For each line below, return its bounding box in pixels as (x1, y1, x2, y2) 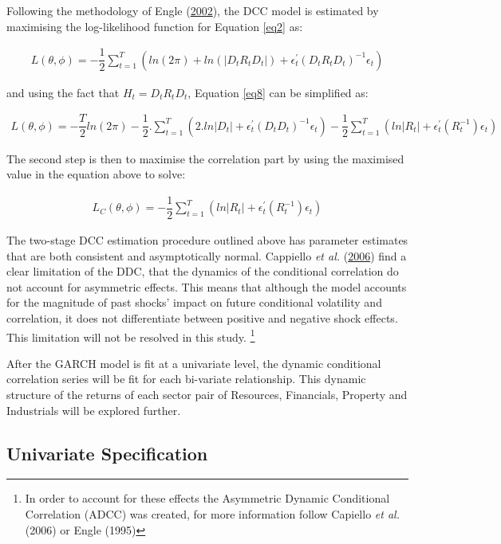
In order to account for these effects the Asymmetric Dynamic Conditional (25, 490, 390, 507)
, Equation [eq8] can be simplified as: (187, 84, 369, 100)
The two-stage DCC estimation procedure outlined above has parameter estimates (6, 232, 408, 249)
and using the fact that (6, 84, 120, 100)
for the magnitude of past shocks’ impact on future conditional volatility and (6, 294, 382, 311)
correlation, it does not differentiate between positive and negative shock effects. (6, 310, 398, 327)
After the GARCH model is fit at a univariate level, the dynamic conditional (6, 354, 381, 371)
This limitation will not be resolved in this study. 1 (6, 326, 255, 345)
